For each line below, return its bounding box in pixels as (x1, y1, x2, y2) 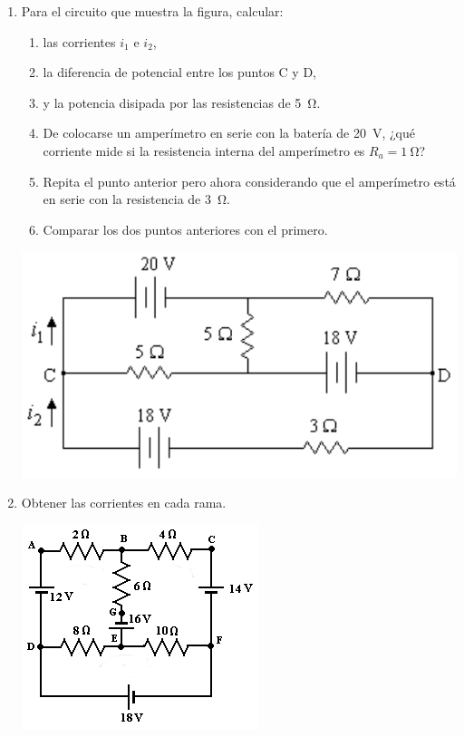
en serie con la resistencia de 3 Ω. (43, 189, 230, 208)
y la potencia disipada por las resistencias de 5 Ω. (43, 92, 321, 112)
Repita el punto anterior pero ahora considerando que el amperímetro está (43, 171, 456, 190)
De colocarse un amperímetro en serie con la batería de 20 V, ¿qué (43, 123, 415, 142)
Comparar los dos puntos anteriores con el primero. (43, 219, 328, 238)
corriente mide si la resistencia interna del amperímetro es (43, 141, 365, 160)
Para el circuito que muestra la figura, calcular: (21, 2, 284, 20)
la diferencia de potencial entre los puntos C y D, (43, 63, 317, 82)
